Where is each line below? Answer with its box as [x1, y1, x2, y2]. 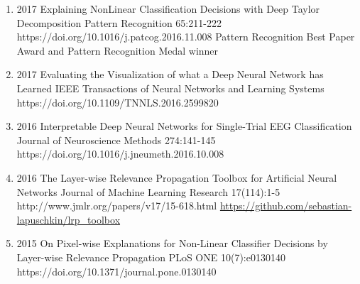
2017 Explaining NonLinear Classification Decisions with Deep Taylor [16, 1, 320, 16]
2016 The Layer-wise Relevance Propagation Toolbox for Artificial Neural [16, 170, 337, 185]
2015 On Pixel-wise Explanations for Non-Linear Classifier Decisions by [16, 236, 328, 251]
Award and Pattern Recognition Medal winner [16, 43, 219, 58]
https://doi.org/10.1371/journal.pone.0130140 [16, 263, 217, 278]
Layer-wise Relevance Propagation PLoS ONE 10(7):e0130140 [16, 249, 285, 264]
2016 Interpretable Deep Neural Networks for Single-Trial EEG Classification [16, 119, 352, 133]
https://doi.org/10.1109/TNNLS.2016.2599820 [16, 94, 219, 109]
